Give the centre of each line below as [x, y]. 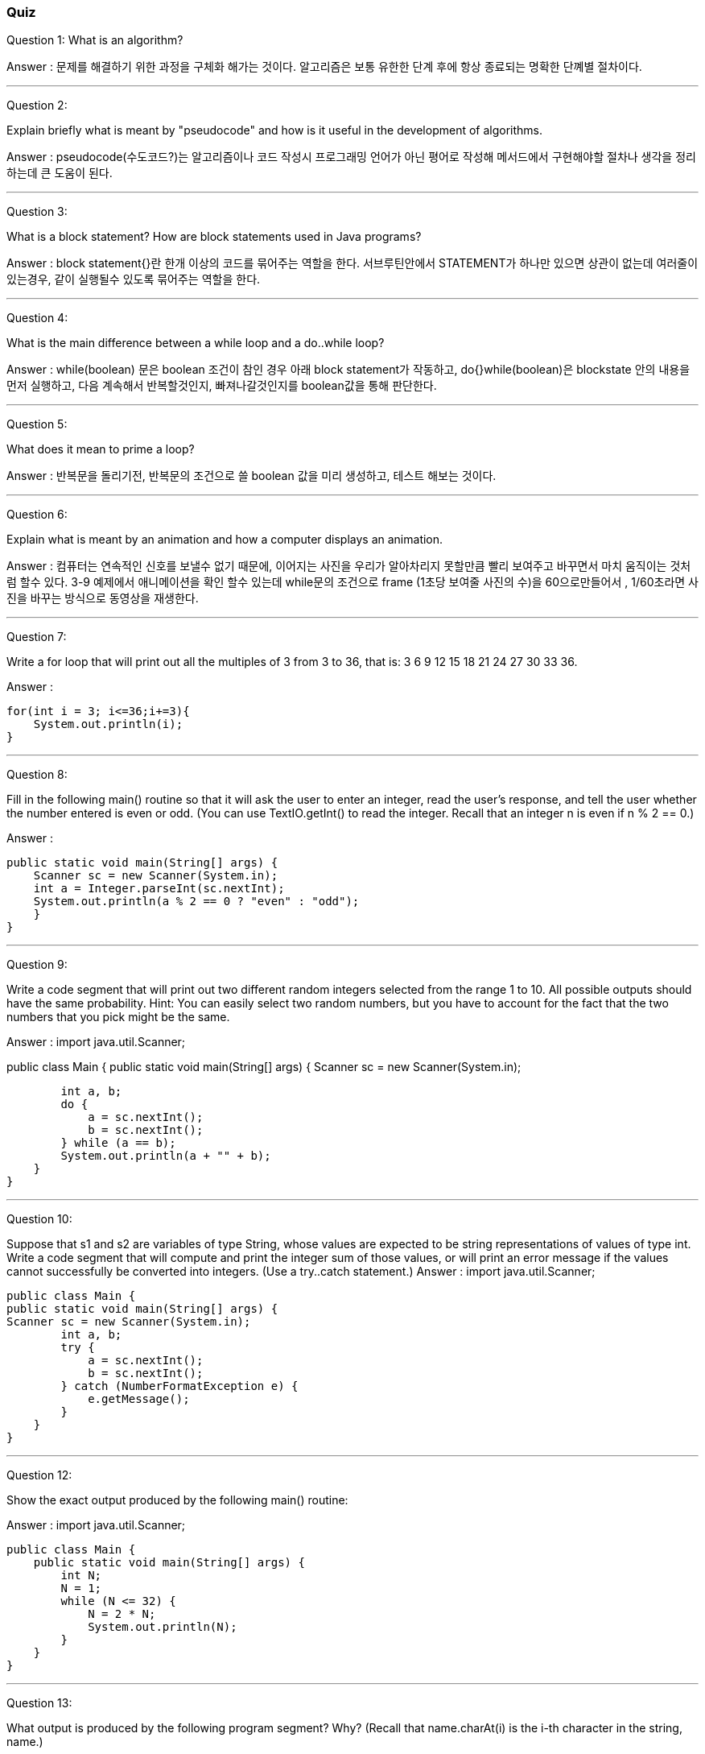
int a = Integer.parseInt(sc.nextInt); [159, 889]
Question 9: [37, 965]
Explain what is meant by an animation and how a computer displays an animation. [225, 540]
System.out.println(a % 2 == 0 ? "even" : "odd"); [196, 902]
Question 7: [37, 637]
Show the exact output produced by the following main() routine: [177, 1500]
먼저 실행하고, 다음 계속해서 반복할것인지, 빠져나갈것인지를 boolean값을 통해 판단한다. [222, 386]
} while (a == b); [118, 1143]
